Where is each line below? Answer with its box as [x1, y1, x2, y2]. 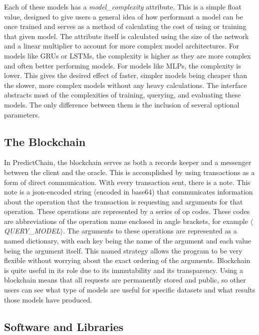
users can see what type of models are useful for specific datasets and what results [4, 284, 256, 295]
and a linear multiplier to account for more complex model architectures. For [4, 40, 240, 51]
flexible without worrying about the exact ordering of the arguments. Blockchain [4, 255, 251, 265]
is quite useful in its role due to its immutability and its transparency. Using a [4, 264, 244, 275]
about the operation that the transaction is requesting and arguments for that [4, 196, 243, 206]
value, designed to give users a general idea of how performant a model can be [4, 11, 243, 21]
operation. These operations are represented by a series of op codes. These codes [4, 206, 250, 216]
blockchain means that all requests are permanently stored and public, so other [4, 274, 246, 285]
